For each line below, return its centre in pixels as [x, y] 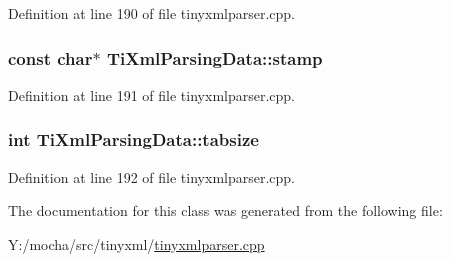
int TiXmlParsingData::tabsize [133, 139]
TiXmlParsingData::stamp [214, 57]
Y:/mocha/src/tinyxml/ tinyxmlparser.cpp [136, 243]
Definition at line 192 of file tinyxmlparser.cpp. [151, 176]
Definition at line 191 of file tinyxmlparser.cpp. [151, 94]
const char [50, 57]
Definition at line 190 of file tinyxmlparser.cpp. [151, 13]
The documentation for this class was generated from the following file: [225, 210]
